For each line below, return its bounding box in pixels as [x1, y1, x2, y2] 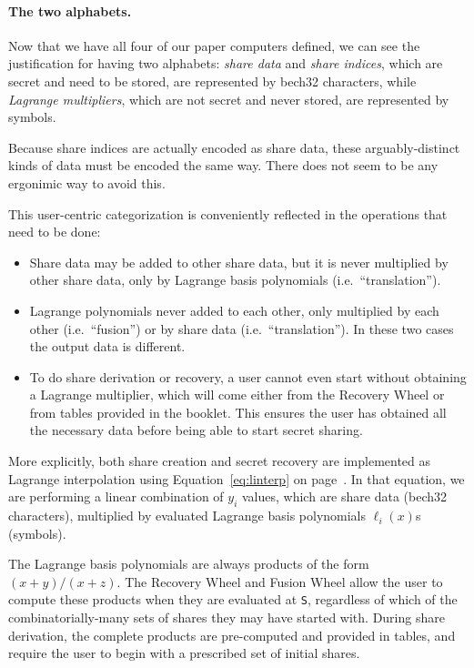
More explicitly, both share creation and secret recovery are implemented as [8, 451, 431, 471]
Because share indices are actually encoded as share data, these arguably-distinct [8, 137, 460, 157]
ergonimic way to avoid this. [8, 173, 166, 192]
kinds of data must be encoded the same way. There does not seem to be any [8, 156, 439, 175]
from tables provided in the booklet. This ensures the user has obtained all [29, 402, 447, 421]
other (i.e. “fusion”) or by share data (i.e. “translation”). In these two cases [29, 319, 454, 338]
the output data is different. [29, 337, 186, 356]
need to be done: [8, 222, 101, 241]
